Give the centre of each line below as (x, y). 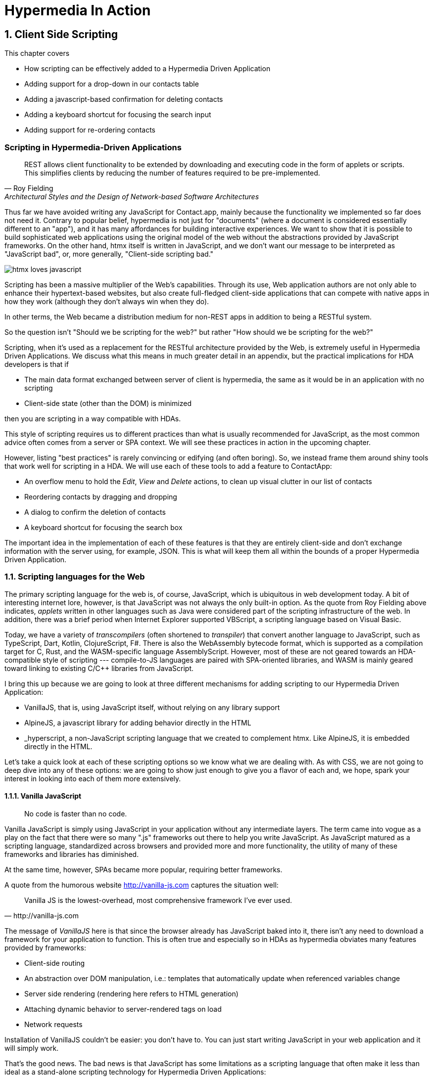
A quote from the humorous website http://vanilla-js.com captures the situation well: (142, 885)
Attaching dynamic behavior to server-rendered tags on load (123, 1009)
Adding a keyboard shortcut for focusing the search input (118, 115)
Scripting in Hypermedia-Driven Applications (93, 147)
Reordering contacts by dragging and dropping (101, 496)
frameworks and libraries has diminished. (72, 854)
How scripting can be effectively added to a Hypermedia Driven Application (147, 69)
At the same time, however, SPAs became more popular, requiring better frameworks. (144, 869)
